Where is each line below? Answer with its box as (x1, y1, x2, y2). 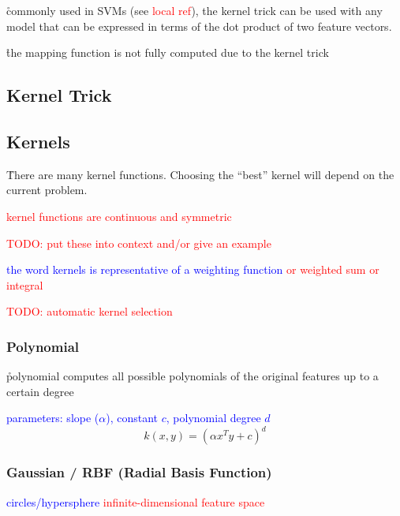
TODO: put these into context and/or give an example (6, 234, 271, 251)
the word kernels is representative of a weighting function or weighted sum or (6, 261, 379, 278)
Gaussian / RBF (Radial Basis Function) (6, 462, 272, 482)
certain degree (6, 383, 74, 399)
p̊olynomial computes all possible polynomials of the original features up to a (6, 368, 379, 384)
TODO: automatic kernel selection (6, 303, 173, 320)
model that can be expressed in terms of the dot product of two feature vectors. (6, 17, 392, 34)
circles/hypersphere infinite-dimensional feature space (6, 493, 265, 510)
